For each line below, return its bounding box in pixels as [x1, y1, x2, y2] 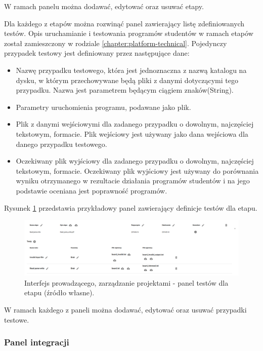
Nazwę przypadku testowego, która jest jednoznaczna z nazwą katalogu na [16, 64, 247, 75]
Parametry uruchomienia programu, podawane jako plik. [16, 101, 191, 112]
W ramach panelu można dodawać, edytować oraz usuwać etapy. [4, 1, 204, 11]
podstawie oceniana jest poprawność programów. [16, 185, 167, 196]
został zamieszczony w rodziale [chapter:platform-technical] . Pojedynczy [4, 37, 227, 48]
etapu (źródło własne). [24, 287, 95, 298]
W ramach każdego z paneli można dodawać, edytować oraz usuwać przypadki [4, 304, 247, 315]
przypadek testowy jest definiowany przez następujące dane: [4, 48, 190, 58]
